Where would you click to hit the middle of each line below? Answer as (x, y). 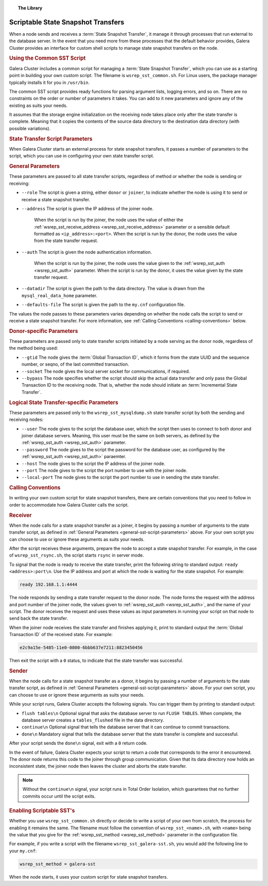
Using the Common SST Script (47, 58)
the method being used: (33, 348)
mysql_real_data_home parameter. (60, 295)
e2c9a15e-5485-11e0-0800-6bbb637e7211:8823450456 (81, 648)
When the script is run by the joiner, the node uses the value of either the (109, 220)
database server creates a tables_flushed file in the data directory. (93, 720)
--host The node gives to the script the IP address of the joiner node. (94, 463)
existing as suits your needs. (38, 105)
